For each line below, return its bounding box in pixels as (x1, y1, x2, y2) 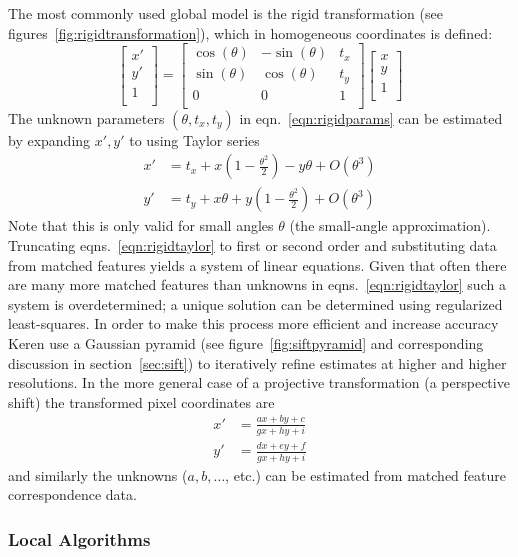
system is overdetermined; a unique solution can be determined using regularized (8, 293, 503, 314)
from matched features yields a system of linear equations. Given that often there (8, 254, 507, 275)
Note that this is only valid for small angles (8, 215, 274, 236)
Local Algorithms (8, 526, 151, 551)
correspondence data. (8, 484, 137, 505)
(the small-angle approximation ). (289, 215, 491, 236)
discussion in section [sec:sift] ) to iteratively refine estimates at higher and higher (8, 352, 507, 373)
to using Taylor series (129, 129, 260, 150)
